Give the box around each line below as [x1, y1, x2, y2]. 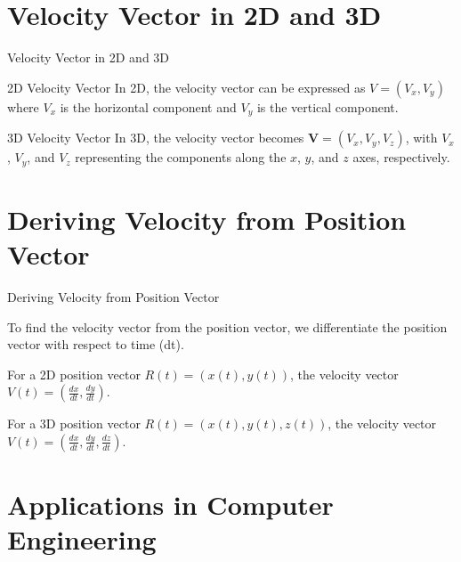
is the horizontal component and [60, 97, 237, 116]
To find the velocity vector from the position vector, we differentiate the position [7, 317, 448, 336]
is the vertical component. [256, 97, 399, 116]
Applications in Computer [7, 486, 334, 523]
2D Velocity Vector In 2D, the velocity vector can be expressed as [7, 77, 366, 96]
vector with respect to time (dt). [7, 335, 184, 354]
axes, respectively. [352, 148, 450, 167]
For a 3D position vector [7, 414, 141, 433]
